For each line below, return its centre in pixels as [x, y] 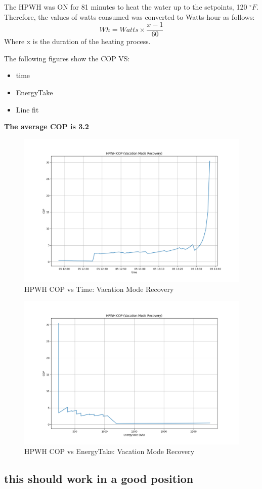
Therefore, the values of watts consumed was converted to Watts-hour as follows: [129, 16]
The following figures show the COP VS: [67, 58]
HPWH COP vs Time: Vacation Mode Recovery [99, 289]
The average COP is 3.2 [47, 126]
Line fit [27, 109]
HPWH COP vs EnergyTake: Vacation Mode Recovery [110, 451]
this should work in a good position [99, 479]
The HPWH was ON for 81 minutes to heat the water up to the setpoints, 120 [126, 7]
